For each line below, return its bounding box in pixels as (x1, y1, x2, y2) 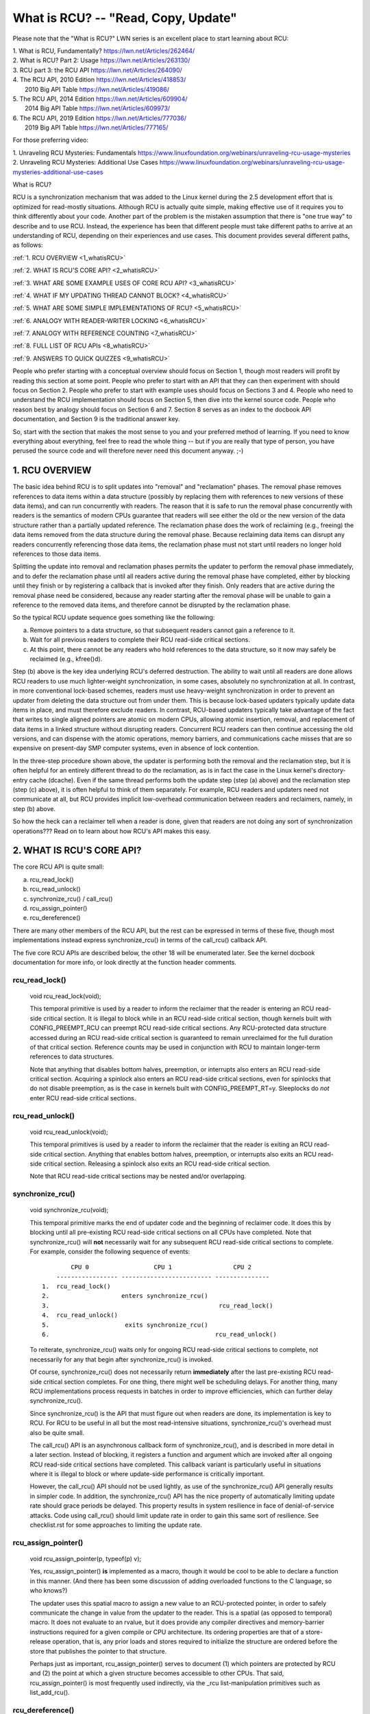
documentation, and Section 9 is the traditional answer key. (12, 415, 180, 423)
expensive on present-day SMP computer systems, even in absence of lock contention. (12, 744, 260, 752)
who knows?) (29, 1586, 68, 1595)
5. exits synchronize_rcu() (42, 1320, 208, 1329)
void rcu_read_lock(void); (29, 991, 102, 1000)
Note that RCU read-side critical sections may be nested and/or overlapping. (29, 1172, 247, 1181)
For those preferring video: (12, 136, 89, 144)
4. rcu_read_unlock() (42, 1312, 119, 1319)
